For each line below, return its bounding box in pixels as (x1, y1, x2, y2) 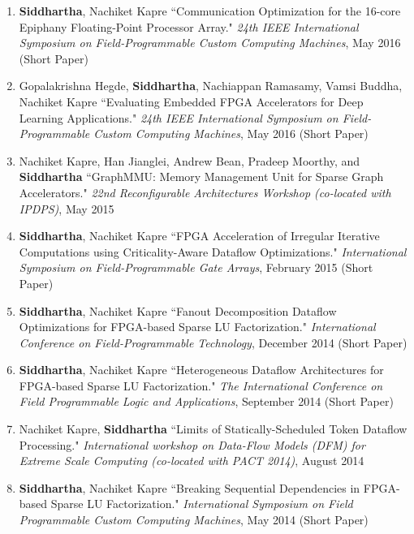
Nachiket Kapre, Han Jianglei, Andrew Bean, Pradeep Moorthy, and (19, 152, 360, 169)
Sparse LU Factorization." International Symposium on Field (50, 495, 353, 512)
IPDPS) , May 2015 (19, 200, 114, 217)
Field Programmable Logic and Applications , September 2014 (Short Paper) (19, 393, 394, 410)
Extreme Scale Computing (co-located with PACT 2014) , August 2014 (19, 452, 364, 469)
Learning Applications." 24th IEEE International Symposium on (19, 109, 339, 126)
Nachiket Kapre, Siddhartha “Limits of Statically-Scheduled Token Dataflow (19, 420, 408, 437)
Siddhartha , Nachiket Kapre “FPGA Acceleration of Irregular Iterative (19, 227, 380, 244)
